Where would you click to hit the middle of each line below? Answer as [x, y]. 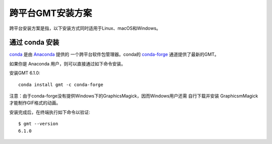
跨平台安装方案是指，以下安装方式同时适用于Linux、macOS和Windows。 [85, 28]
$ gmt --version [38, 124]
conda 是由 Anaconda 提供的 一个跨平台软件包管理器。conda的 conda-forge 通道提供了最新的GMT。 [114, 54]
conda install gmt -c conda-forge [61, 85]
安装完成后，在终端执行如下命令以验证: [50, 112]
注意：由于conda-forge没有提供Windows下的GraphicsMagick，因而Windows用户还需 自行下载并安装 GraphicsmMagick [134, 96]
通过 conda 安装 [34, 43]
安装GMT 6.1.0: [25, 73]
